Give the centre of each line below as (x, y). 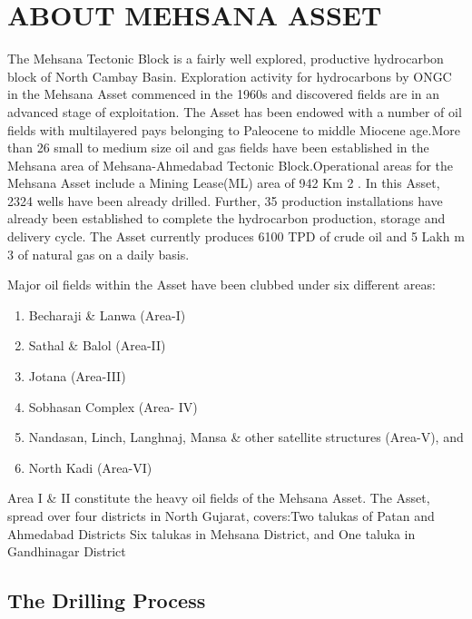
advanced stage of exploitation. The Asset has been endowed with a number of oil (235, 111)
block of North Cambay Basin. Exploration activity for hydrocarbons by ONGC (230, 76)
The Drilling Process (107, 600)
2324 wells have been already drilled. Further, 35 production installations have (225, 200)
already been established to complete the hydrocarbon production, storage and (226, 218)
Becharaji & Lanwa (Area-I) (107, 314)
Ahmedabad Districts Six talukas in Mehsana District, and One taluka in (211, 533)
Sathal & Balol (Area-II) (97, 345)
